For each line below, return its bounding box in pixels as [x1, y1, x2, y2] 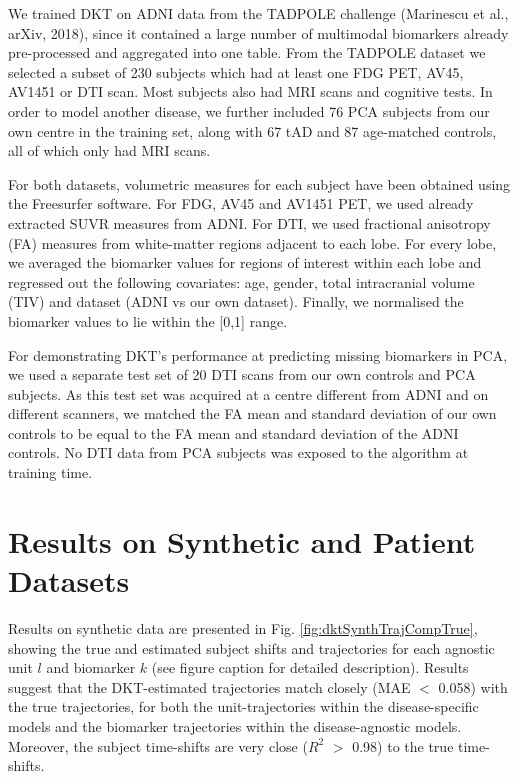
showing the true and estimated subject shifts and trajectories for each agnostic [8, 637, 495, 658]
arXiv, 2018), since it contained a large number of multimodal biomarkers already [8, 22, 509, 43]
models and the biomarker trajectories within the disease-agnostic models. [8, 715, 462, 736]
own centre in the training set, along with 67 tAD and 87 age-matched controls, [8, 120, 497, 141]
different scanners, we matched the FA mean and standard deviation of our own [8, 403, 497, 424]
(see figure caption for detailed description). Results [151, 657, 469, 678]
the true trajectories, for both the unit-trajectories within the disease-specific [8, 696, 479, 717]
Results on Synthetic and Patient [8, 520, 476, 561]
